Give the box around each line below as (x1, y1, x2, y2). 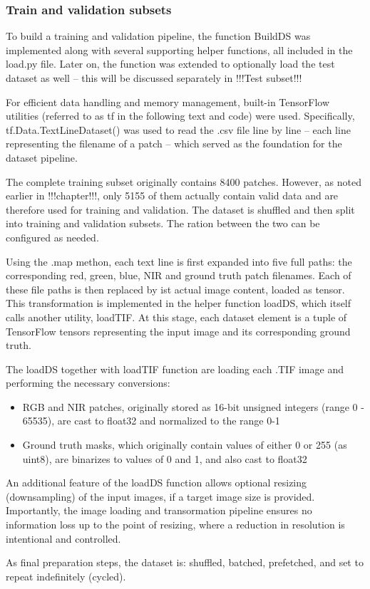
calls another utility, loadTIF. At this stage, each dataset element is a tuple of (6, 309, 347, 324)
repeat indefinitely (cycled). (6, 568, 126, 583)
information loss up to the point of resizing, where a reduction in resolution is (6, 517, 345, 532)
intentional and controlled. (6, 531, 121, 546)
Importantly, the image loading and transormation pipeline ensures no (6, 503, 312, 518)
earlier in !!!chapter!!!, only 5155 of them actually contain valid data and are (6, 188, 339, 203)
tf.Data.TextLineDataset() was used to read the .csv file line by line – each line (6, 122, 351, 137)
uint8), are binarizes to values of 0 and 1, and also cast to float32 (22, 451, 307, 466)
